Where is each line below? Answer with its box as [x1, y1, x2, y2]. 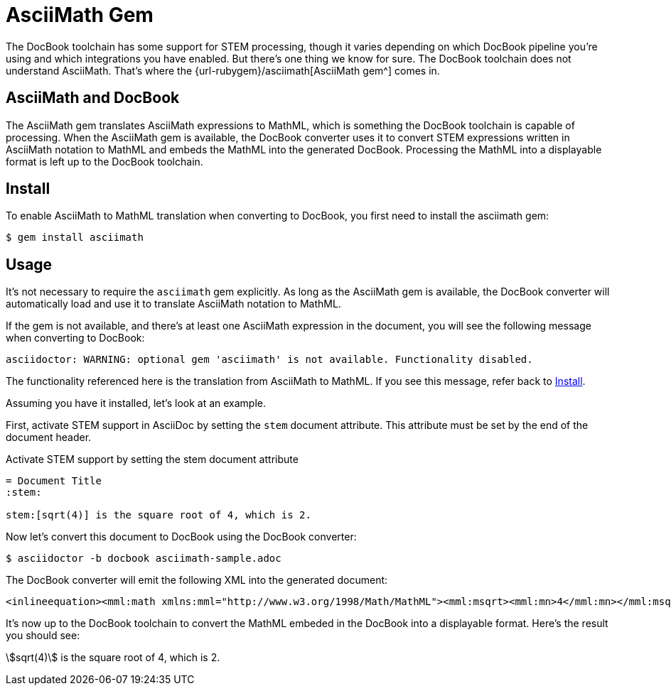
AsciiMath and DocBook [6, 89, 180, 107]
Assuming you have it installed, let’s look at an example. [6, 397, 267, 410]
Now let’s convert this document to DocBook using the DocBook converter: [6, 531, 357, 543]
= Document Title [6, 475, 102, 487]
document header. [6, 431, 92, 444]
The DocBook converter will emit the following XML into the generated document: [6, 574, 388, 587]
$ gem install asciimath [6, 232, 144, 244]
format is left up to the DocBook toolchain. [6, 155, 203, 168]
